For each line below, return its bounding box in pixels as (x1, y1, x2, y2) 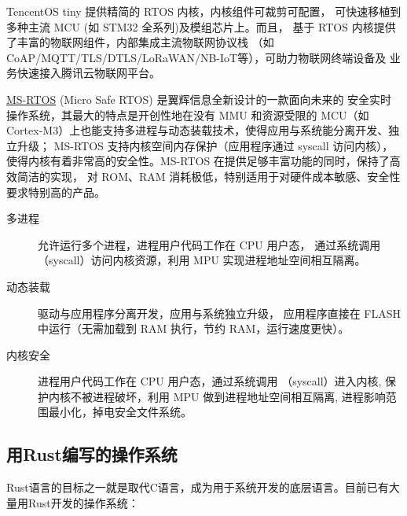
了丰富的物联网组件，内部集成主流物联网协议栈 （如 (6, 34, 274, 50)
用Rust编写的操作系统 (6, 442, 178, 466)
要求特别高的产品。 (6, 183, 105, 200)
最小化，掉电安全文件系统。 (48, 404, 192, 420)
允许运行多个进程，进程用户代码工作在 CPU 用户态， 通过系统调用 (38, 236, 381, 252)
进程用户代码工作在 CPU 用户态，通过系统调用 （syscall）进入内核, (38, 373, 382, 389)
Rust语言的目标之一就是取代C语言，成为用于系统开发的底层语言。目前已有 (6, 479, 389, 496)
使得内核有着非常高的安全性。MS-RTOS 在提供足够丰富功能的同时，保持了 (6, 153, 390, 169)
